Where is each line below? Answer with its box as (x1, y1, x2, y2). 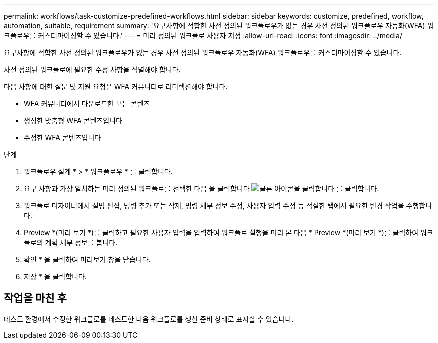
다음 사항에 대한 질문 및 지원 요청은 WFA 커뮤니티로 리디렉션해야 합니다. (4, 82, 228, 91)
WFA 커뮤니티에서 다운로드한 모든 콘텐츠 (24, 99, 150, 108)
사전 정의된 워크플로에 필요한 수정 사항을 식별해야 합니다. (4, 65, 181, 74)
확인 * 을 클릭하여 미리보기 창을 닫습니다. (24, 255, 151, 264)
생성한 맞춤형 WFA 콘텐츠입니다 (24, 116, 122, 125)
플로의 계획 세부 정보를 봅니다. (24, 238, 118, 247)
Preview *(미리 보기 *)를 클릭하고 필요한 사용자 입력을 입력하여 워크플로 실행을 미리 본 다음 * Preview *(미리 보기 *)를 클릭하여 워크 (24, 228, 433, 237)
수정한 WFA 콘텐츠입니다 (24, 133, 101, 142)
